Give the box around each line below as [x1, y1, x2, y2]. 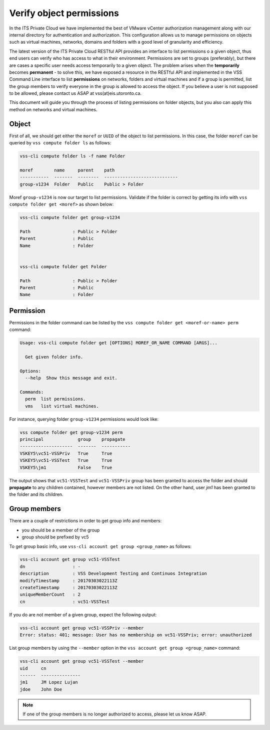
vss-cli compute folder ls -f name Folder [19, 153, 125, 159]
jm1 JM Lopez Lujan [19, 679, 78, 685]
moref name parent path [19, 167, 115, 173]
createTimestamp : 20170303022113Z [19, 585, 117, 591]
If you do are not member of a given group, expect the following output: [9, 612, 157, 618]
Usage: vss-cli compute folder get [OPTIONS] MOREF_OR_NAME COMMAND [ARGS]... [19, 340, 217, 346]
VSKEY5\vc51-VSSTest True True [19, 458, 112, 463]
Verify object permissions [9, 8, 119, 19]
